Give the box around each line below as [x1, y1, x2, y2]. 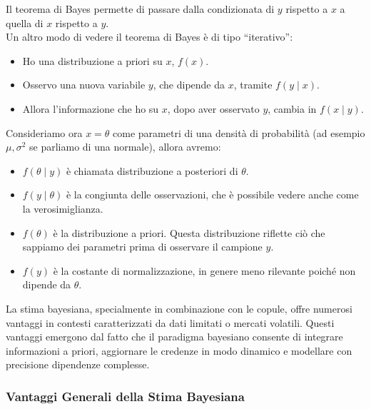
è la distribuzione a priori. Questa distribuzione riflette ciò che [53, 225, 325, 240]
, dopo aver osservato [167, 101, 260, 116]
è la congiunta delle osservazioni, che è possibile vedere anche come [66, 187, 359, 202]
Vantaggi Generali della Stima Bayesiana [6, 387, 245, 405]
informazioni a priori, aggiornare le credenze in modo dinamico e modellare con [6, 343, 352, 358]
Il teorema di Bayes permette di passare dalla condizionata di [6, 1, 275, 16]
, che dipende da [153, 77, 225, 92]
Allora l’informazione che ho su [22, 101, 159, 116]
